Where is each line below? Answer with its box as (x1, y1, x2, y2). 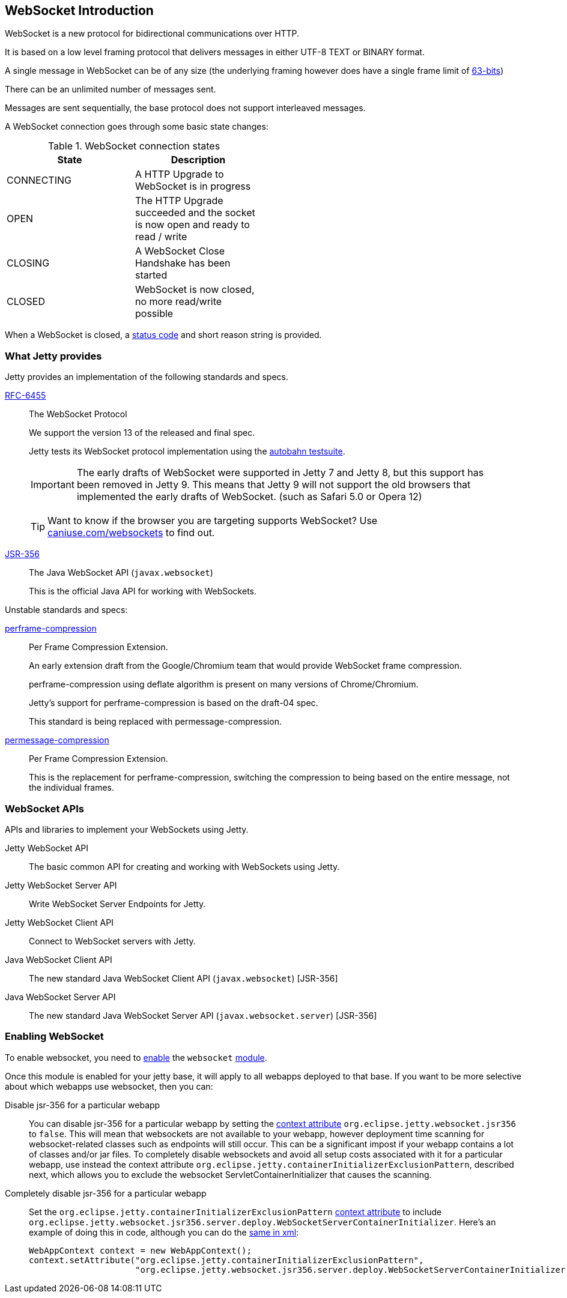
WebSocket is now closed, (135, 283, 255, 296)
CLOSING (7, 257, 50, 270)
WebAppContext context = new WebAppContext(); (29, 1245, 252, 1255)
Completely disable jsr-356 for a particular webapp (5, 1188, 207, 1198)
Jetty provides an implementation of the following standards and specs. (5, 372, 289, 382)
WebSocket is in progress (135, 180, 251, 193)
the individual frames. (29, 782, 115, 793)
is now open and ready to (135, 219, 250, 231)
